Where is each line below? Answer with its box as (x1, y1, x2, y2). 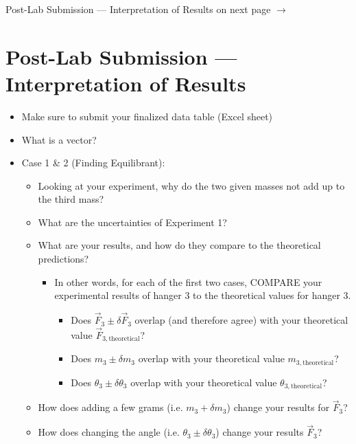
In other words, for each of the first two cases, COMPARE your (54, 274, 322, 289)
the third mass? (38, 192, 104, 206)
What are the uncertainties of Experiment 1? (38, 214, 227, 229)
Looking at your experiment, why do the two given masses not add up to (38, 178, 345, 192)
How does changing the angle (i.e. (38, 425, 180, 439)
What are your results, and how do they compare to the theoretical (38, 238, 321, 252)
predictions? (38, 252, 89, 266)
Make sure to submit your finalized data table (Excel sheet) (21, 109, 273, 123)
